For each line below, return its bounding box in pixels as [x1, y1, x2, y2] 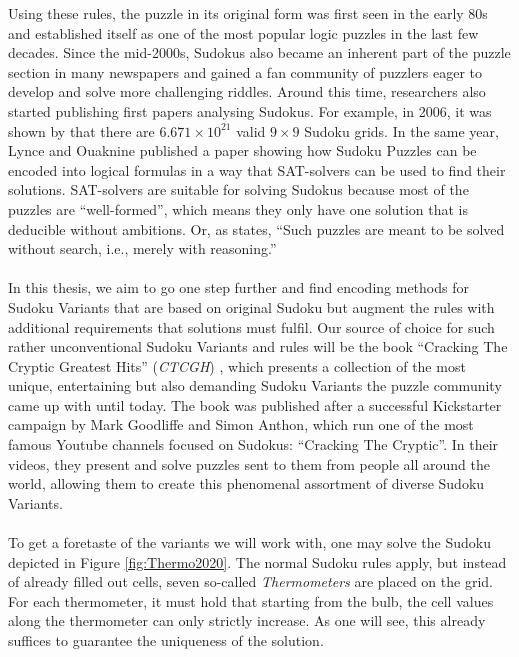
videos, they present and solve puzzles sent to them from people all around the [8, 453, 490, 474]
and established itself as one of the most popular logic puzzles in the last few [8, 22, 479, 43]
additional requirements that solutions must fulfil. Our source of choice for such [8, 316, 495, 337]
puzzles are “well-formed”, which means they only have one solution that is [8, 198, 469, 219]
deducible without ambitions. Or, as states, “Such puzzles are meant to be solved [8, 218, 505, 239]
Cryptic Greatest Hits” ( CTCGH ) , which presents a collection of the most [8, 355, 466, 376]
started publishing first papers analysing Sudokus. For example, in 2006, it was [8, 100, 492, 121]
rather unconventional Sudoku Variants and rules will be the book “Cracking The [8, 336, 508, 357]
